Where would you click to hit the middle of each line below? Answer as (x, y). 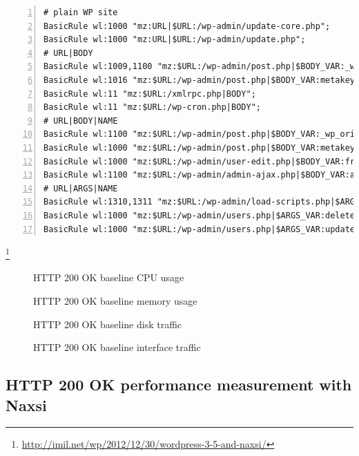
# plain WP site (81, 12)
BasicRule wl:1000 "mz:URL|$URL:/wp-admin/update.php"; (175, 40)
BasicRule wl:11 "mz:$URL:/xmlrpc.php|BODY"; (150, 94)
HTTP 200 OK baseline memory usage (115, 300)
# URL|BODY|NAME (81, 121)
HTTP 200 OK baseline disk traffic (108, 324)
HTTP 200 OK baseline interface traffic (117, 347)
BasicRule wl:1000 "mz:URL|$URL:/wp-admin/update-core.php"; (187, 26)
